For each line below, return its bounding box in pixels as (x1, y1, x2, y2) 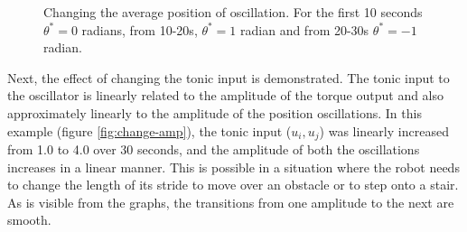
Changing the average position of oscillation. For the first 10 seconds (43, 3, 423, 21)
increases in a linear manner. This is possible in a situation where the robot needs (7, 157, 460, 176)
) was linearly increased (319, 121, 449, 140)
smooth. (7, 210, 51, 229)
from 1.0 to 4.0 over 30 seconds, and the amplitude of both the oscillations (7, 140, 420, 159)
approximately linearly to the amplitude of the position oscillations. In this (7, 103, 422, 122)
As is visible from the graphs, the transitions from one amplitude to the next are (7, 192, 454, 211)
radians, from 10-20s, (81, 20, 198, 39)
